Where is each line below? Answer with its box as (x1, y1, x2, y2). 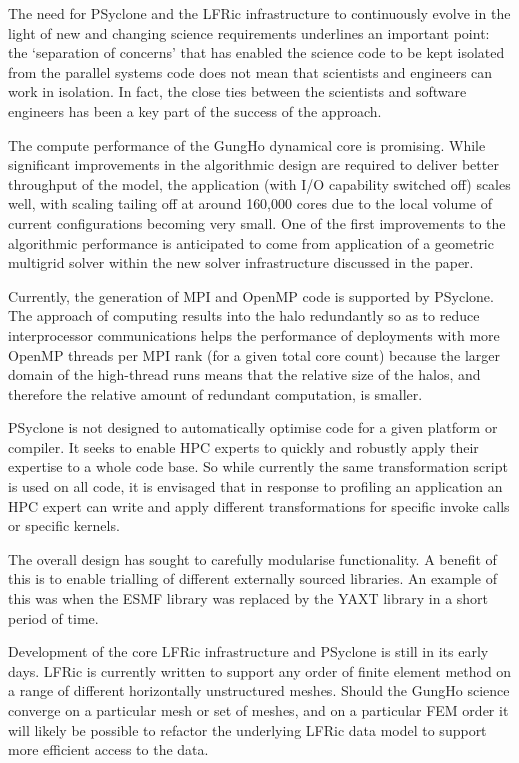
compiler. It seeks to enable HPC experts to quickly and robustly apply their (8, 436, 479, 457)
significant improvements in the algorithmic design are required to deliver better (8, 154, 499, 175)
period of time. (8, 607, 99, 628)
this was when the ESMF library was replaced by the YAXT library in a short (8, 588, 489, 609)
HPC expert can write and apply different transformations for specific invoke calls (8, 495, 510, 516)
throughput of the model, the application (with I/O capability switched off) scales (8, 173, 511, 194)
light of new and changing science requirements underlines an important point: (8, 22, 490, 43)
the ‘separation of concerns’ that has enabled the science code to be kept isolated (8, 42, 505, 63)
